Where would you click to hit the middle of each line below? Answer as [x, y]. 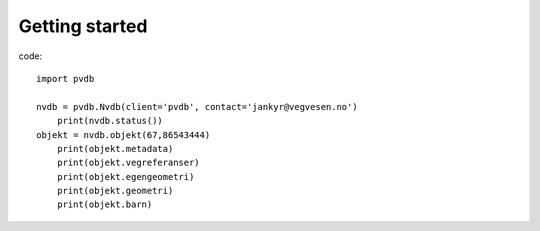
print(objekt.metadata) [115, 148]
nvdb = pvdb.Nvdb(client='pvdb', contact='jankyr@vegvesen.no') [197, 106]
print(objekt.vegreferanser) [128, 163]
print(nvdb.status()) [110, 121]
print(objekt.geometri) [115, 191]
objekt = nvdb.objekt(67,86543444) [123, 134]
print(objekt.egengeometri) [125, 176]
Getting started [83, 26]
